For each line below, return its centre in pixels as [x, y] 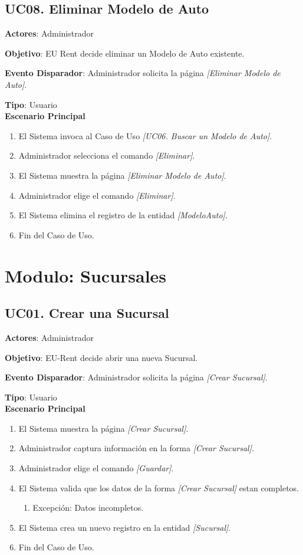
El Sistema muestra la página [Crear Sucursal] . [103, 428]
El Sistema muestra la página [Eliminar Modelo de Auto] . [122, 175]
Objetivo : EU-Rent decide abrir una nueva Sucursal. [101, 357]
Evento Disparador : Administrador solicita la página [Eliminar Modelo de [143, 73]
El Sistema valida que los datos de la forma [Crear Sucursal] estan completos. [159, 487]
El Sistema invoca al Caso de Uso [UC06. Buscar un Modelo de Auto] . [145, 135]
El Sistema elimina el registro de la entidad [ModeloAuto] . [123, 215]
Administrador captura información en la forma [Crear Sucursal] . [136, 448]
